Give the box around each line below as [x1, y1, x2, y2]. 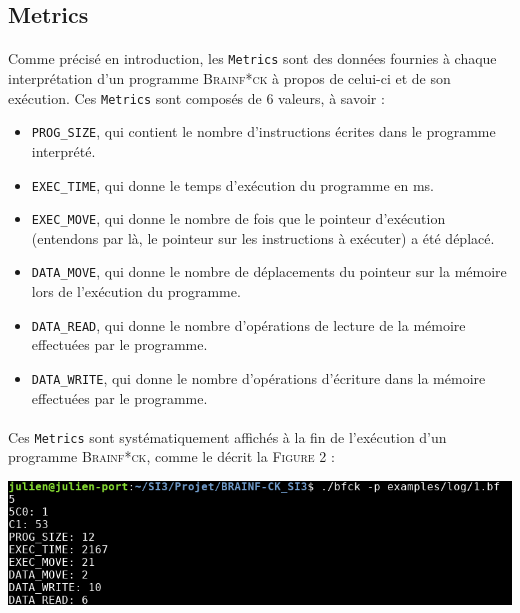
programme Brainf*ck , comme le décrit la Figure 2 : [8, 446, 335, 467]
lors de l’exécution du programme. [31, 281, 241, 302]
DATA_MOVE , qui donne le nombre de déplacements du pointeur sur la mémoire [31, 261, 507, 282]
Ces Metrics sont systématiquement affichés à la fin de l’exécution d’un [8, 426, 447, 447]
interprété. [31, 140, 96, 161]
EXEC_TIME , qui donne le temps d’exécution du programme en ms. [31, 174, 435, 195]
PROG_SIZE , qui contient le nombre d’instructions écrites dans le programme [31, 121, 496, 142]
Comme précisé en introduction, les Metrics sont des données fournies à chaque [8, 48, 497, 69]
